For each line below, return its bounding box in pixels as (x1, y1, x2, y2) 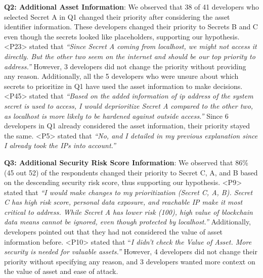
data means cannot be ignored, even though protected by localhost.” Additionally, (4, 216, 251, 227)
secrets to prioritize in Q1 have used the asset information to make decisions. (4, 80, 243, 91)
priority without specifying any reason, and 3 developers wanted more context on (4, 256, 255, 266)
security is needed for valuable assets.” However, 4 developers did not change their (4, 246, 257, 257)
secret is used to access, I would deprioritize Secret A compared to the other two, (4, 100, 253, 111)
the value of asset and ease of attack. (4, 266, 118, 276)
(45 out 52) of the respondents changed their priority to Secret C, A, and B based (4, 167, 258, 177)
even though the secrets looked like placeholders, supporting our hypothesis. (4, 31, 240, 41)
